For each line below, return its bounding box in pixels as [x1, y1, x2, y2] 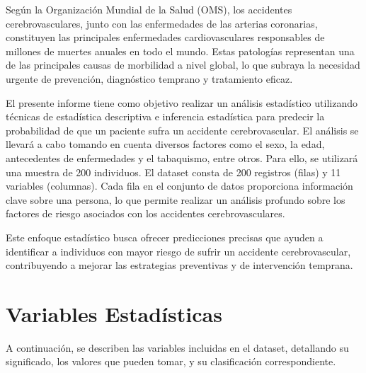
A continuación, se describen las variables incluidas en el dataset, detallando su [6, 340, 349, 355]
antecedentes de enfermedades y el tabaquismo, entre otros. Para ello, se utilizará [6, 150, 358, 165]
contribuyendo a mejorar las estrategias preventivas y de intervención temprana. [6, 258, 353, 272]
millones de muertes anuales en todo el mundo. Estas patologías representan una [6, 43, 355, 58]
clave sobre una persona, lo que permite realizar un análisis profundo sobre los [6, 192, 345, 207]
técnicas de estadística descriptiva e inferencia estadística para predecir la [6, 109, 325, 124]
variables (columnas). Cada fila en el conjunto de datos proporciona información [6, 178, 353, 193]
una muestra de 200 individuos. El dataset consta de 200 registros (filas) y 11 [6, 164, 341, 179]
